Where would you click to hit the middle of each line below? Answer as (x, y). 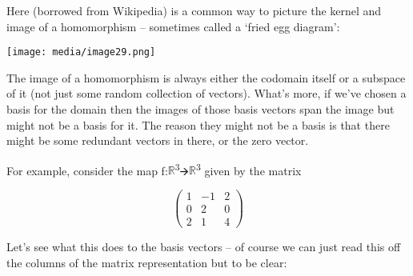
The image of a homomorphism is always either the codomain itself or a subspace (206, 77)
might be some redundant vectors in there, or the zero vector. (158, 140)
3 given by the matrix (249, 169)
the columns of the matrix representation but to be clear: (147, 262)
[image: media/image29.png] (81, 52)
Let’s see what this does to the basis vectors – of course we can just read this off (204, 247)
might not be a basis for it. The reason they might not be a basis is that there (198, 124)
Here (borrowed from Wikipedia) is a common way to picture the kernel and (194, 10)
